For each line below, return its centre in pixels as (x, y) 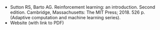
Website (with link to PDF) (37, 23)
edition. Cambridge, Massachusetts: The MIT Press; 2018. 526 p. (77, 12)
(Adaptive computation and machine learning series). (65, 17)
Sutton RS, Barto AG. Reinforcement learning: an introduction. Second (83, 7)
